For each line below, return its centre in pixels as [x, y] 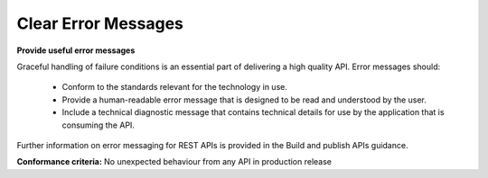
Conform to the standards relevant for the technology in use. [175, 87]
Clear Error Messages [100, 23]
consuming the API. [99, 125]
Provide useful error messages [76, 50]
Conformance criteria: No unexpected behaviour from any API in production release [174, 162]
